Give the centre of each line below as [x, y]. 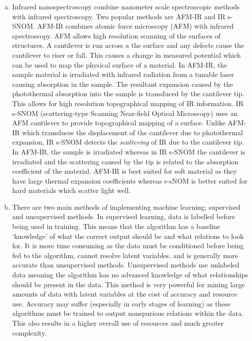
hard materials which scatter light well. [71, 190]
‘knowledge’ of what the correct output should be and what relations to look [128, 236]
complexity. [29, 332]
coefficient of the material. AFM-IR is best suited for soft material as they [125, 171]
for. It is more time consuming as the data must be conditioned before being [128, 246]
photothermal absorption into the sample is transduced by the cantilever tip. [128, 94]
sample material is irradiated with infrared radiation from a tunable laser [123, 74]
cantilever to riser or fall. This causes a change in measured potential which [126, 55]
